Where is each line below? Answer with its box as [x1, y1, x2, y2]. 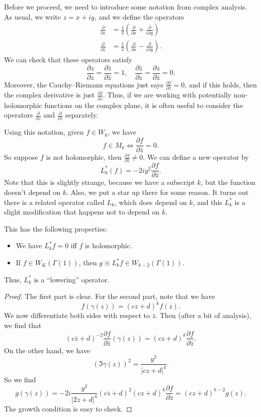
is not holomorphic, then [46, 152, 122, 162]
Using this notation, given [4, 127, 84, 137]
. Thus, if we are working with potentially [103, 89, 232, 100]
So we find [4, 374, 36, 384]
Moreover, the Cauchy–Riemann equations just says [4, 79, 163, 89]
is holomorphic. [85, 240, 132, 251]
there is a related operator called [4, 196, 105, 207]
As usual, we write [4, 11, 61, 22]
